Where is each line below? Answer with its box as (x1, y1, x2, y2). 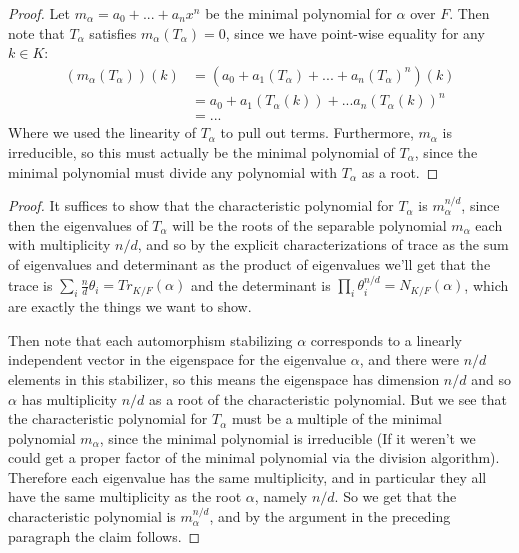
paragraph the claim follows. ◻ (8, 525, 201, 546)
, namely (254, 486, 308, 507)
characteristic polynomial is (8, 506, 176, 527)
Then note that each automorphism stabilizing (8, 329, 293, 350)
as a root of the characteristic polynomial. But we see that (149, 388, 507, 409)
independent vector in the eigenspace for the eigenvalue (8, 349, 347, 370)
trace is (8, 274, 53, 295)
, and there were (359, 349, 459, 370)
